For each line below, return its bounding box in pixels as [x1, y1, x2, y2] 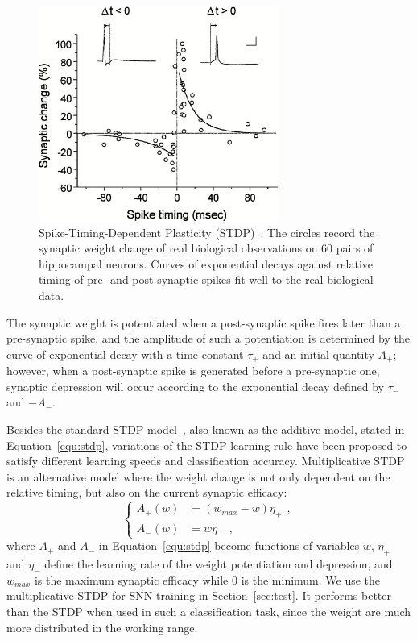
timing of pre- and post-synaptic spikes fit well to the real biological [39, 271, 374, 288]
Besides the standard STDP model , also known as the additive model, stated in [6, 421, 405, 438]
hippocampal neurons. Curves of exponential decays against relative [39, 255, 374, 272]
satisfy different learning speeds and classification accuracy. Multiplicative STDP [6, 452, 405, 469]
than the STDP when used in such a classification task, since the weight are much [6, 602, 411, 619]
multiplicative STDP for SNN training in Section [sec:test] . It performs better [6, 587, 392, 604]
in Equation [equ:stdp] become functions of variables [98, 537, 360, 554]
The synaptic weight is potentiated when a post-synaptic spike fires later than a [6, 314, 401, 331]
